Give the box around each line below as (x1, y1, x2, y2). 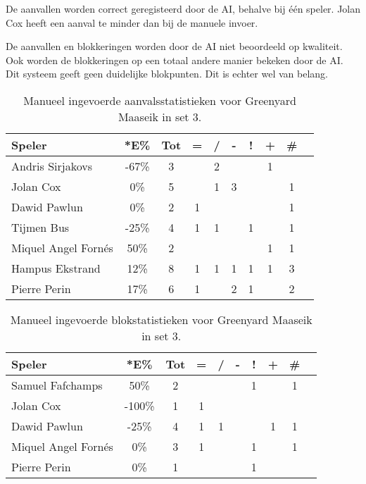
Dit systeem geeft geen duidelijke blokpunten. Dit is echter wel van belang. (6, 66, 328, 81)
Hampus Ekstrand (11, 259, 101, 276)
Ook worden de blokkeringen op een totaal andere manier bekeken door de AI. (6, 52, 343, 67)
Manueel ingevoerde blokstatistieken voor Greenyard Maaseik (10, 311, 313, 328)
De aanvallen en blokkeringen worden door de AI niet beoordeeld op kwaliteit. (6, 39, 343, 54)
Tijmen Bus (11, 218, 70, 235)
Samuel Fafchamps (11, 376, 103, 393)
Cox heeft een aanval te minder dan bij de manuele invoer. (6, 15, 258, 30)
